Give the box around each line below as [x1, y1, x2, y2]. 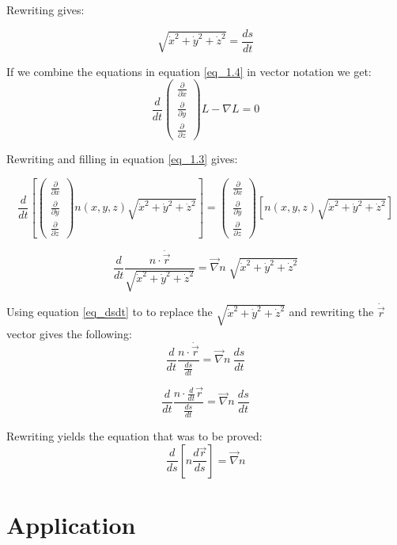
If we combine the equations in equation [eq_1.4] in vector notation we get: [6, 63, 372, 79]
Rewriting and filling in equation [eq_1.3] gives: [6, 150, 238, 166]
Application [6, 508, 136, 540]
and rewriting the [289, 303, 374, 320]
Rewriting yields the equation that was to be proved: [6, 428, 263, 444]
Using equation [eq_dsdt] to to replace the [6, 303, 213, 320]
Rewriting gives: [6, 2, 85, 17]
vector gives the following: [6, 325, 132, 341]
